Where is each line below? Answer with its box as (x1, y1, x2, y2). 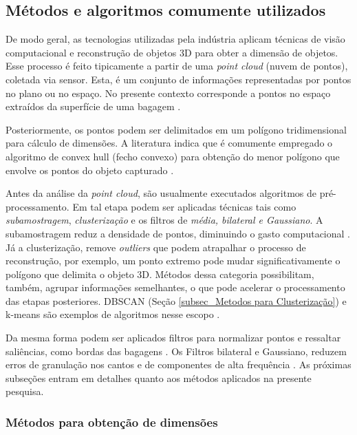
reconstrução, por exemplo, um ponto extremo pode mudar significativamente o (6, 253, 340, 268)
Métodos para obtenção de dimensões (6, 413, 218, 430)
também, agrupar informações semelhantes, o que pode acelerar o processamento (6, 280, 345, 295)
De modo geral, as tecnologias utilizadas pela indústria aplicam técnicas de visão (6, 32, 345, 46)
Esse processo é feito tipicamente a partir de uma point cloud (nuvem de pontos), (6, 59, 348, 73)
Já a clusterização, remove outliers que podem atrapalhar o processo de (6, 240, 306, 254)
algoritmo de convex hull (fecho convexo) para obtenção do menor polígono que (6, 149, 340, 163)
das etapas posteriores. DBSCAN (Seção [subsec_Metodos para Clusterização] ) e (6, 293, 347, 308)
